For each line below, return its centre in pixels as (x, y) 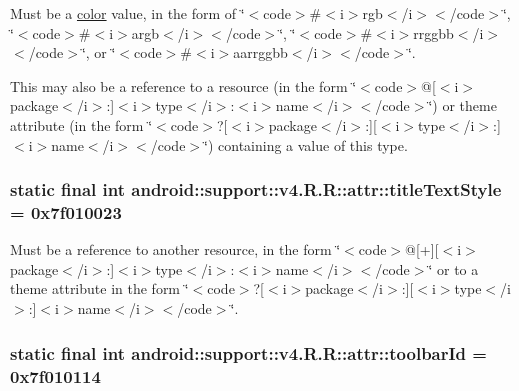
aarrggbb (260, 52)
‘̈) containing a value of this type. (306, 144)
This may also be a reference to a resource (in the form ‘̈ (183, 85)
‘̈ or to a (453, 268)
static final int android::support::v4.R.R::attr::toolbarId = (248, 352)
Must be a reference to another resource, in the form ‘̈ (175, 249)
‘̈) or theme (462, 105)
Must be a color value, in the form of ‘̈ (127, 13)
